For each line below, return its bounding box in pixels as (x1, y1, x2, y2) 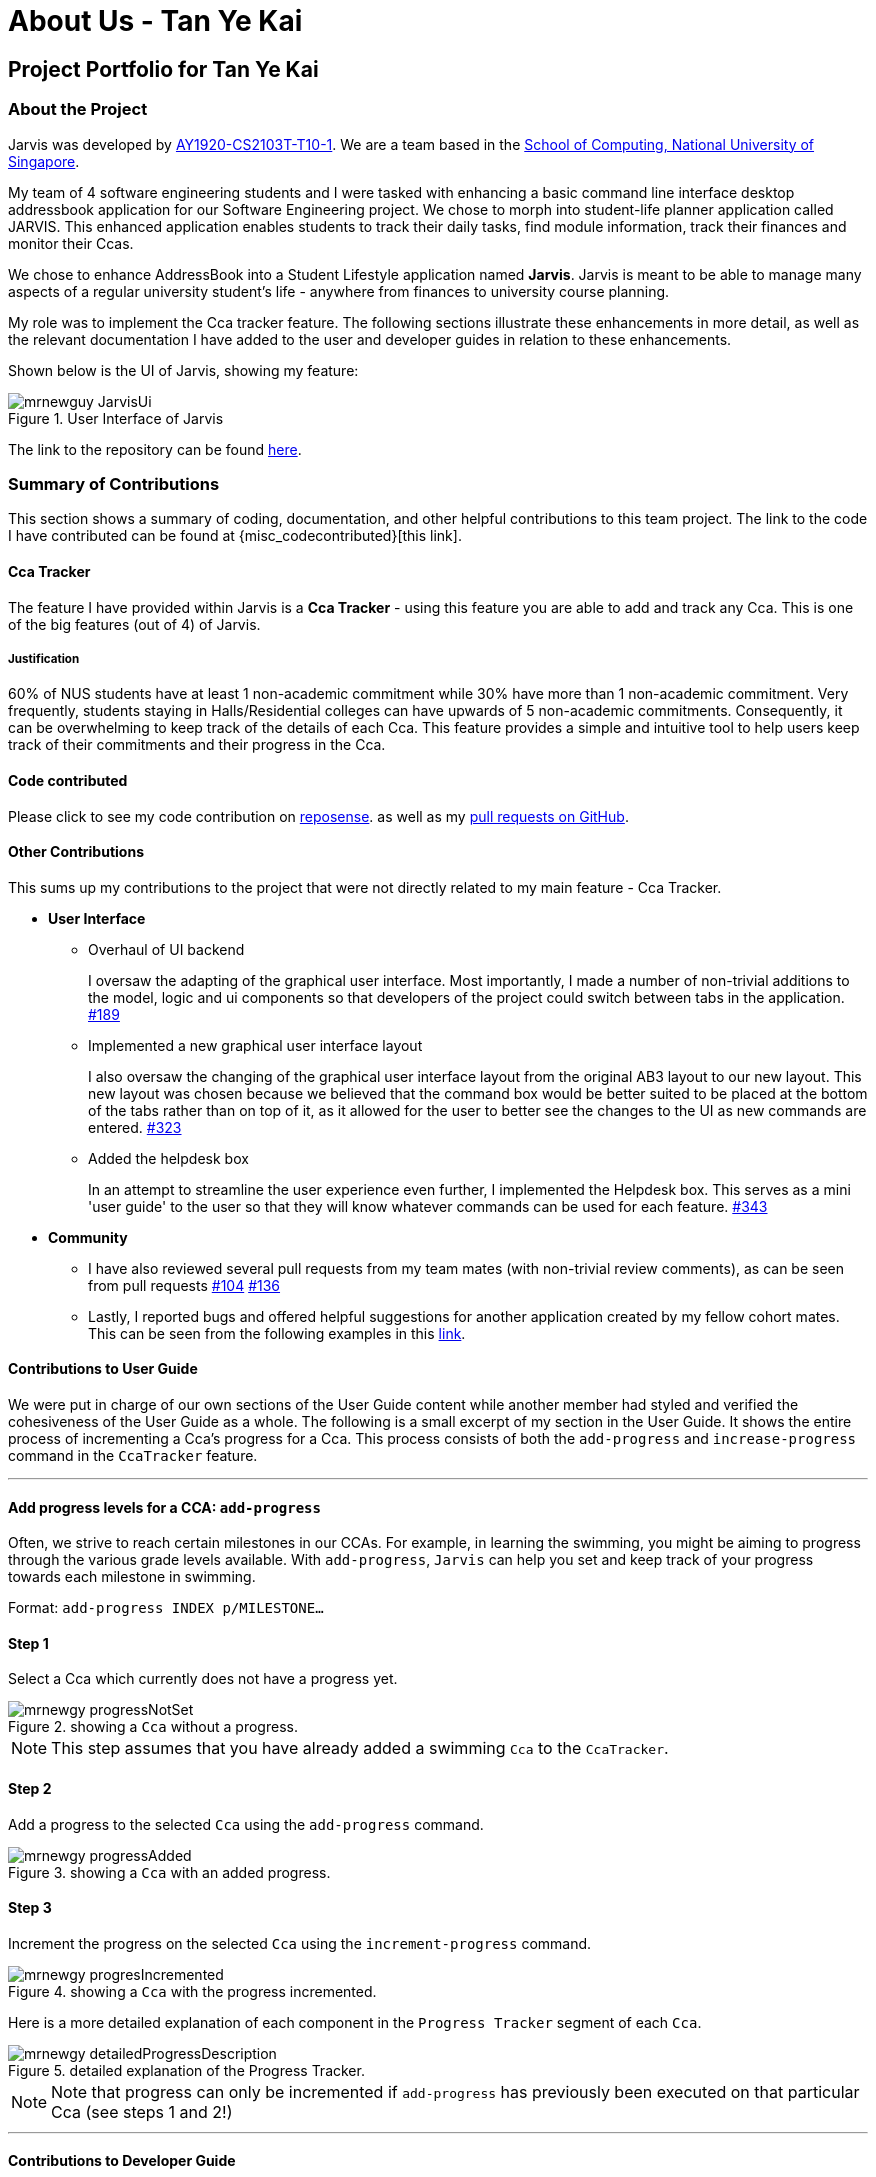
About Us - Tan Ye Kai (8, 4, 303, 38)
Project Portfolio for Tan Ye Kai (8, 56, 319, 82)
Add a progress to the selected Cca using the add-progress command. (8, 1815, 484, 1833)
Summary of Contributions (8, 473, 220, 494)
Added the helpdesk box (88, 1149, 249, 1167)
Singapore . (8, 152, 80, 170)
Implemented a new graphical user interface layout (88, 1036, 423, 1054)
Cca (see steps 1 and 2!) (51, 2101, 233, 2122)
